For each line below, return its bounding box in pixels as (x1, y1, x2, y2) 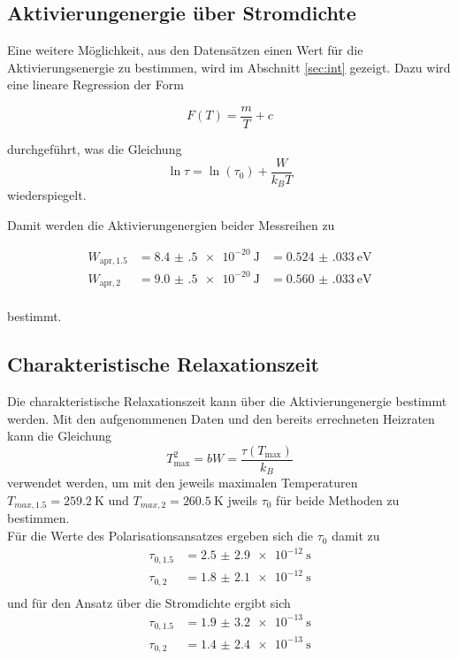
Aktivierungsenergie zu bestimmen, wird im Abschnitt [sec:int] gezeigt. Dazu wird (7, 58, 451, 76)
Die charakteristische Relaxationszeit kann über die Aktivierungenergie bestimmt (7, 392, 447, 411)
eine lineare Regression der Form (7, 75, 184, 94)
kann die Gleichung (7, 426, 111, 445)
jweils (227, 491, 257, 510)
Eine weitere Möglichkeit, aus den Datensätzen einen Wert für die (7, 41, 363, 59)
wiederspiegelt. (7, 186, 87, 204)
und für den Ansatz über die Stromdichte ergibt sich (7, 593, 291, 611)
